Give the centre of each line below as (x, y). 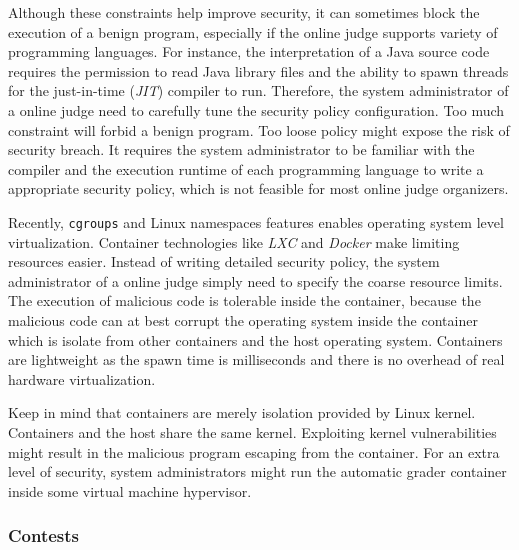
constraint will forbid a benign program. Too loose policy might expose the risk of (259, 129)
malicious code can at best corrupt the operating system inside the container (243, 319)
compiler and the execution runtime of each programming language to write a (246, 168)
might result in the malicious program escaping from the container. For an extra (254, 451)
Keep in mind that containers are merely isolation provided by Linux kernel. (242, 412)
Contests (44, 535)
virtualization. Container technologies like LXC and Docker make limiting (234, 241)
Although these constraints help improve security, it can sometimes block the (244, 12)
